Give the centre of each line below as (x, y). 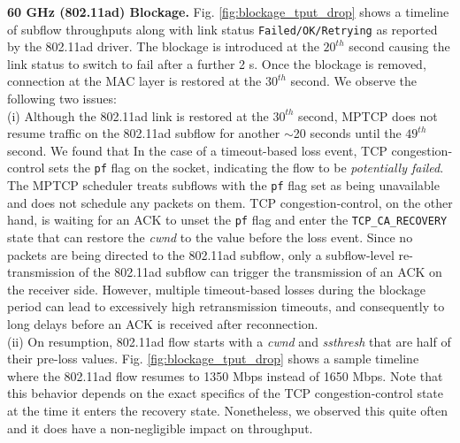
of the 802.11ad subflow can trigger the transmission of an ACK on (261, 272)
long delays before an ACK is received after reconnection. (163, 323)
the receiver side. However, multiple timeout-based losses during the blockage (216, 289)
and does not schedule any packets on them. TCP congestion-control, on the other (230, 202)
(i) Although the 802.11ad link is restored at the (138, 115)
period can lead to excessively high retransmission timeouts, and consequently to (226, 306)
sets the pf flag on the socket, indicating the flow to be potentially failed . (246, 168)
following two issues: (62, 99)
